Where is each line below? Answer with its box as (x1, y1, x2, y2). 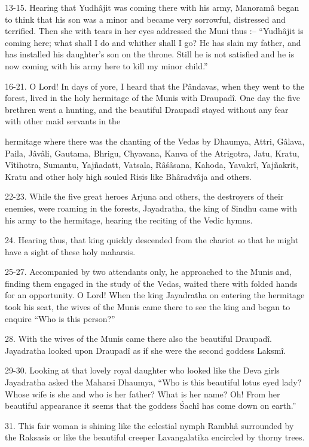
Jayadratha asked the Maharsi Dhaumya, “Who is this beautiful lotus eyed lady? (5, 376, 302, 388)
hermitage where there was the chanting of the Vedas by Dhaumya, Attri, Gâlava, (5, 134, 305, 147)
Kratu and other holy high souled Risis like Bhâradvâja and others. (5, 170, 252, 182)
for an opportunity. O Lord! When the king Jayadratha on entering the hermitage (5, 289, 305, 301)
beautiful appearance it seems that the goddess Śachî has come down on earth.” (5, 399, 296, 412)
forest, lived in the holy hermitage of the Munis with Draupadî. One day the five (5, 91, 301, 104)
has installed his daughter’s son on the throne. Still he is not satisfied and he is (5, 48, 295, 60)
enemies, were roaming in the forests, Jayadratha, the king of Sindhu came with (5, 201, 298, 214)
